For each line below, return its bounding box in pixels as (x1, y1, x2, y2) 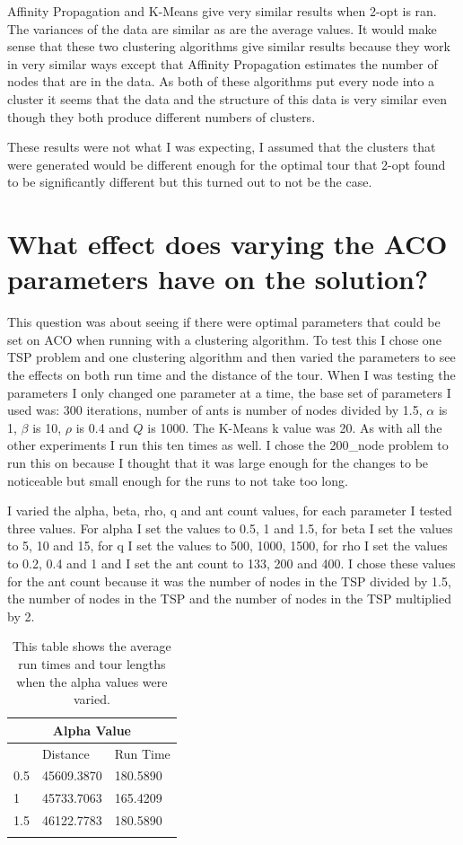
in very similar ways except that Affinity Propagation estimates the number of (7, 54, 438, 73)
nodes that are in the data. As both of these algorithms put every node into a (7, 72, 435, 91)
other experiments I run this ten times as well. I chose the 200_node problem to (7, 436, 449, 454)
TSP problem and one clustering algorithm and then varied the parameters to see (7, 348, 456, 366)
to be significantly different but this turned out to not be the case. (7, 172, 372, 191)
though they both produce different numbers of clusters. (7, 107, 316, 126)
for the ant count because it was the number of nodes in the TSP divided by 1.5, (7, 571, 451, 590)
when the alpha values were (16, 672, 168, 691)
